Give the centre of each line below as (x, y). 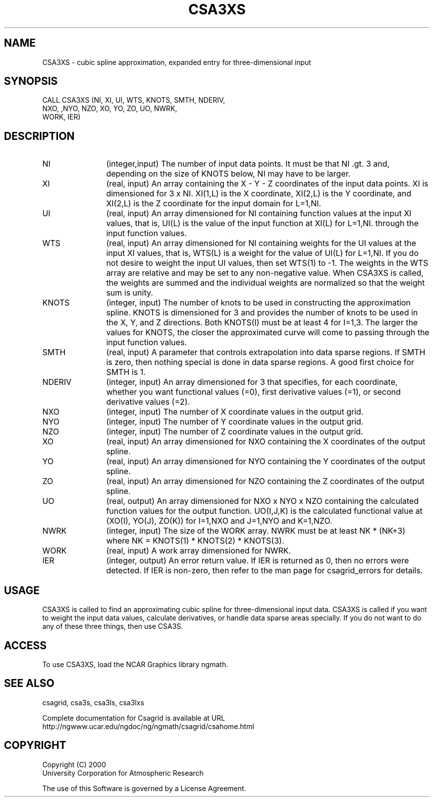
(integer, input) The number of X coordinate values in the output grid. (235, 412)
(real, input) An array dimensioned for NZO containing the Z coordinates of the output (265, 481)
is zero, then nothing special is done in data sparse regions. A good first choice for (260, 362)
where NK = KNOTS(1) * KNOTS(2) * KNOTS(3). (195, 541)
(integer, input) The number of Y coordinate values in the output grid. (235, 422)
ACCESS (26, 645)
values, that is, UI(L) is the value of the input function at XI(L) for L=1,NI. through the (262, 223)
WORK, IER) (61, 117)
